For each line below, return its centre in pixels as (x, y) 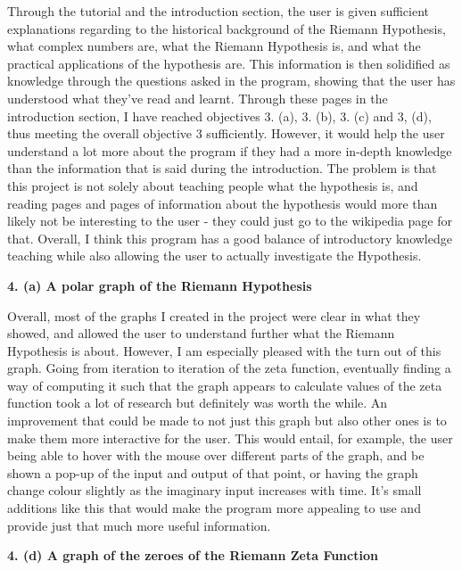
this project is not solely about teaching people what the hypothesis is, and (213, 185)
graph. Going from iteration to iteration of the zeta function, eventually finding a (229, 368)
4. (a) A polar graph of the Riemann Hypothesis (160, 285)
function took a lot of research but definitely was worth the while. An (198, 403)
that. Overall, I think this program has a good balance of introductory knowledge (230, 238)
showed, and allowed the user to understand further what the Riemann (201, 333)
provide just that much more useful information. (139, 525)
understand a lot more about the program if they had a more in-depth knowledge (230, 150)
